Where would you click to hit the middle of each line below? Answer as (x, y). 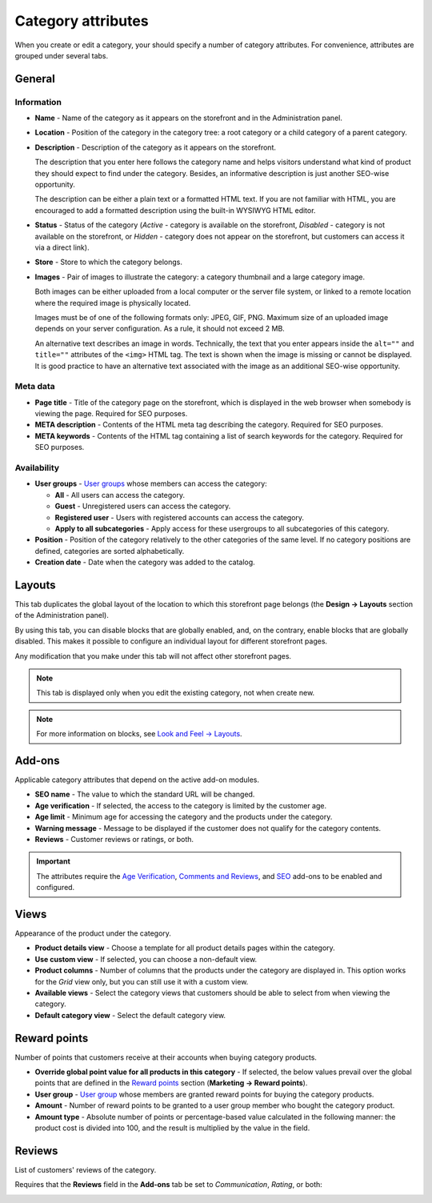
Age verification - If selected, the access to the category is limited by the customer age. (181, 805)
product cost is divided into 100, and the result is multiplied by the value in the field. (172, 1128)
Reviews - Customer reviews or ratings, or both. (114, 839)
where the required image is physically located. (113, 303)
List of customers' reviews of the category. (86, 1169)
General (35, 79)
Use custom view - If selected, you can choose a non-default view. (146, 959)
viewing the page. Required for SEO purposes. (111, 414)
